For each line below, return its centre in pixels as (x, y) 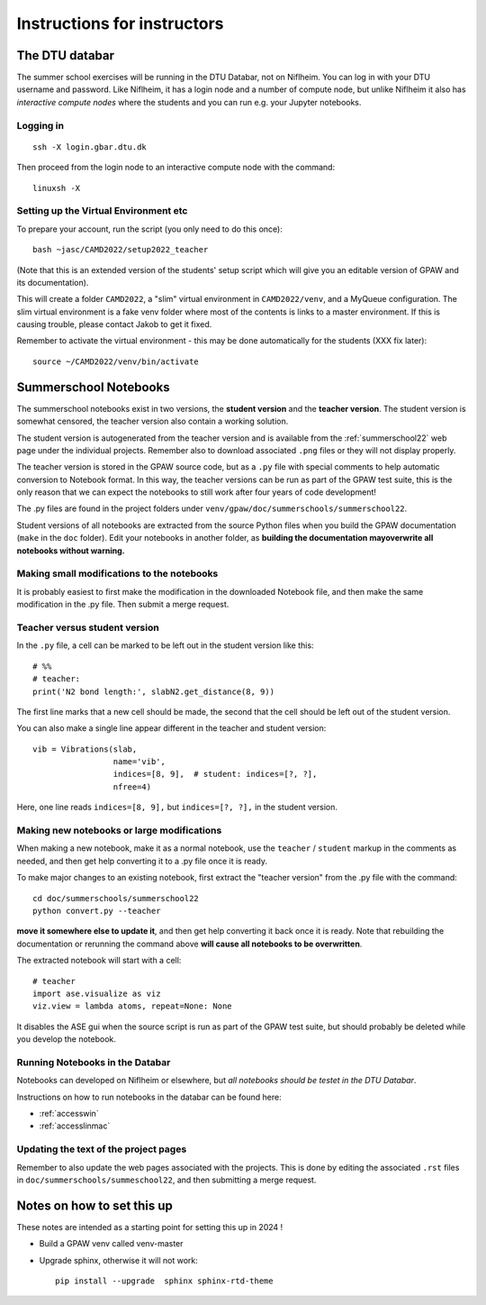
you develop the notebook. (67, 1039)
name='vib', (139, 762)
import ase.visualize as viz (97, 993)
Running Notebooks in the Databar (94, 1062)
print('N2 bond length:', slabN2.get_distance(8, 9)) (153, 691)
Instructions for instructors (120, 23)
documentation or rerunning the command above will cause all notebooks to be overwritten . (189, 944)
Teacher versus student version (88, 627)
